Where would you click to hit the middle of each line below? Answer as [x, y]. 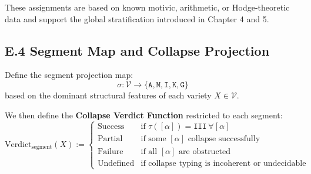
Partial [110, 139]
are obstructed [205, 151]
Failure [111, 151]
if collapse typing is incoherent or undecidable [223, 163]
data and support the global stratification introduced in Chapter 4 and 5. [137, 18]
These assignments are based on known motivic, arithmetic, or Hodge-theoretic [147, 7]
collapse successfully [224, 139]
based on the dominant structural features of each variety [108, 95]
